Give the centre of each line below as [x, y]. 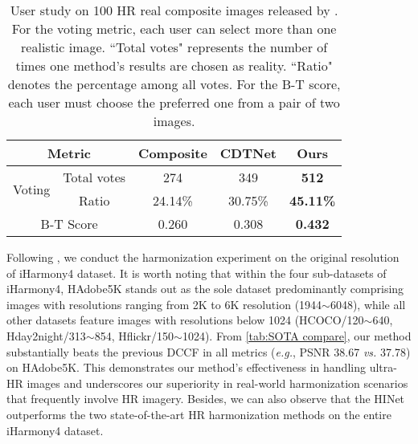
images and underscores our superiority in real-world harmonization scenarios [217, 383]
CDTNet [248, 153]
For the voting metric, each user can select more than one [174, 29]
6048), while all [368, 304]
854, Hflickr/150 [134, 335]
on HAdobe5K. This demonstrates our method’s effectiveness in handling [186, 367]
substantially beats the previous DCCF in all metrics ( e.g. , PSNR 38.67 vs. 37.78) [209, 351]
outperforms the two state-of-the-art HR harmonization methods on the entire [199, 414]
